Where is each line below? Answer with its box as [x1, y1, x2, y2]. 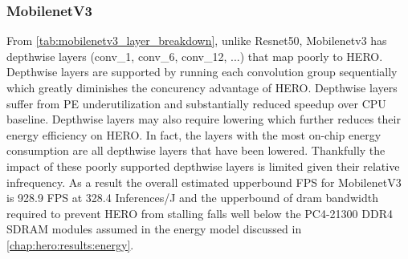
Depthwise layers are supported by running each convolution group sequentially [6, 63, 398, 80]
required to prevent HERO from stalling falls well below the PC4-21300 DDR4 [6, 204, 393, 221]
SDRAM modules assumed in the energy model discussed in [6, 221, 302, 237]
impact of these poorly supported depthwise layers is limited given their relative [6, 157, 400, 174]
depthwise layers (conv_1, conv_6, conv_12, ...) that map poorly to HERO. [6, 47, 383, 64]
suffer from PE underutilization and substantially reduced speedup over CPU [6, 95, 386, 111]
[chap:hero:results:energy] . [6, 236, 134, 253]
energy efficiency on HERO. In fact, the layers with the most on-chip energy [6, 126, 381, 143]
